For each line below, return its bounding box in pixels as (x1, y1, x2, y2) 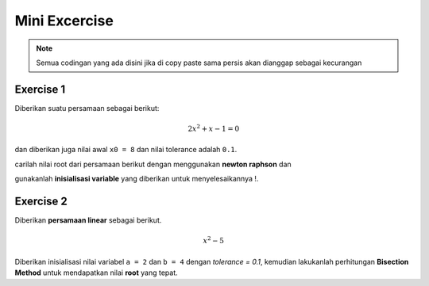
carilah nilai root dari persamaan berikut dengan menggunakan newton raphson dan (14, 159, 292, 169)
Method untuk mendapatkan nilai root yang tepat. (14, 268, 178, 277)
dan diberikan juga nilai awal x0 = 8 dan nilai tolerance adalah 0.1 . (14, 145, 238, 154)
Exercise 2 (14, 195, 68, 208)
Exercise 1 (14, 82, 66, 96)
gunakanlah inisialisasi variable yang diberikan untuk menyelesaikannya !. (14, 174, 259, 184)
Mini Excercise (14, 12, 114, 29)
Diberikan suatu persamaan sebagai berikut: (14, 103, 160, 112)
